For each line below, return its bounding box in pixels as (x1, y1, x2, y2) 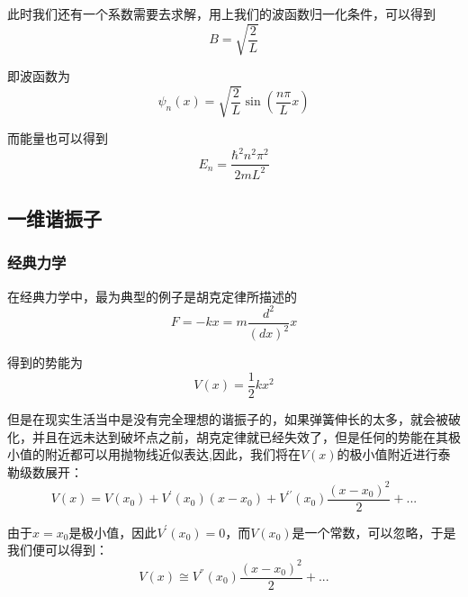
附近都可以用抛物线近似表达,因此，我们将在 (44, 445, 301, 464)
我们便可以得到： (7, 540, 108, 559)
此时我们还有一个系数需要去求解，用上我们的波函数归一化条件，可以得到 (7, 5, 436, 23)
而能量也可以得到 (7, 129, 108, 148)
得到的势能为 (7, 353, 83, 372)
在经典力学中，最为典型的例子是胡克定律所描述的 (7, 286, 297, 305)
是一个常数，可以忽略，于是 (292, 522, 456, 541)
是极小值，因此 (68, 522, 157, 541)
